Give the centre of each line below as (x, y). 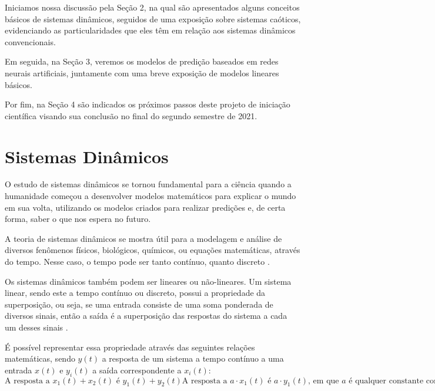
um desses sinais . (36, 327)
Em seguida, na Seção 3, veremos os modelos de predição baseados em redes (142, 61)
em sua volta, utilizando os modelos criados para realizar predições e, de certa (145, 207)
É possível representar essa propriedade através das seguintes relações (130, 347)
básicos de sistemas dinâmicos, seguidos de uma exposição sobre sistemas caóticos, (153, 18)
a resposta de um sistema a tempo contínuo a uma (193, 358)
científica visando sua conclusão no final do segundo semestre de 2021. (131, 115)
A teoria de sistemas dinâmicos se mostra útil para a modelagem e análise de (143, 238)
